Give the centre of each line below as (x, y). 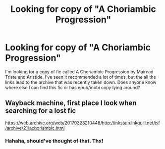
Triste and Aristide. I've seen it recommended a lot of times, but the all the (81, 77)
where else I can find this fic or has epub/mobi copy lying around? (73, 87)
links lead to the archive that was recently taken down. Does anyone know (81, 82)
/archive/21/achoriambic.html (35, 128)
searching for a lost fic (41, 111)
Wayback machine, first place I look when (71, 103)
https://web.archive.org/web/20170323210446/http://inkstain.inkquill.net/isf (82, 123)
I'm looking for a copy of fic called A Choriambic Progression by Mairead (79, 72)
